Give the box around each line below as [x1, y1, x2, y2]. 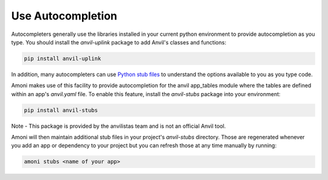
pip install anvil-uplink [24, 55, 101, 62]
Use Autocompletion [11, 9, 118, 22]
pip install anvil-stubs [24, 106, 98, 114]
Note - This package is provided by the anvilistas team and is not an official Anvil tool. [11, 122, 226, 130]
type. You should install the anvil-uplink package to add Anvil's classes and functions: [11, 38, 227, 46]
